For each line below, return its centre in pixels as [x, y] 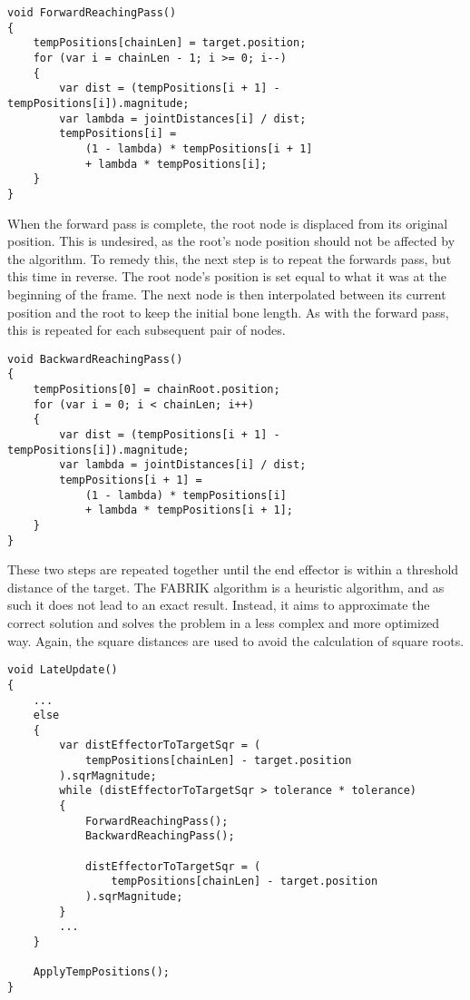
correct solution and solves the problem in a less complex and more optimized [224, 623]
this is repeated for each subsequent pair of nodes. [147, 330]
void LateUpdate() [63, 670]
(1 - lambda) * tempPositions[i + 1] [199, 148]
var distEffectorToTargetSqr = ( [160, 745]
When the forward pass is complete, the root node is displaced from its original [228, 223]
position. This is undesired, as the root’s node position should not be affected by [231, 241]
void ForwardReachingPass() [92, 13]
